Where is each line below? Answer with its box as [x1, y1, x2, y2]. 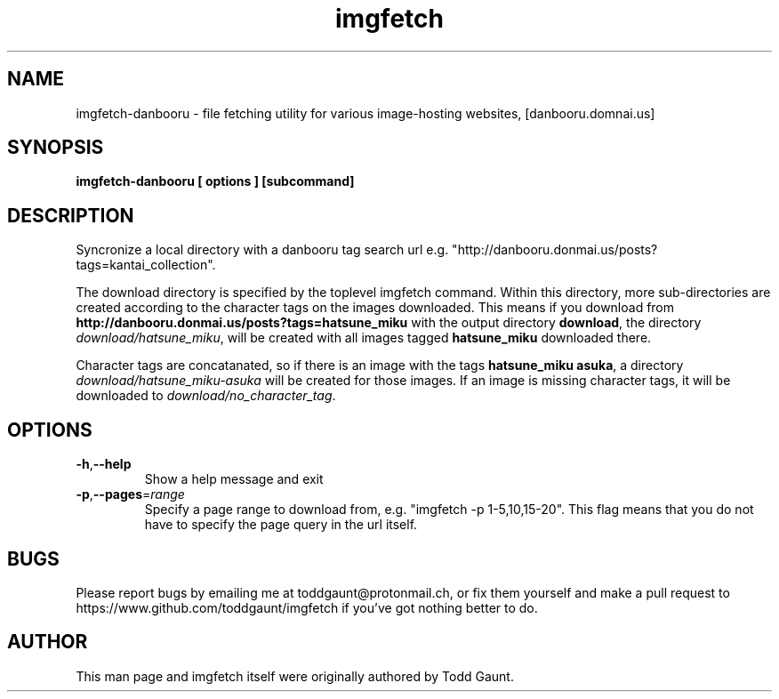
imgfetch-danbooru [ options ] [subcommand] [76, 173, 355, 189]
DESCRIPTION [7, 204, 134, 227]
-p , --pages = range [76, 486, 185, 502]
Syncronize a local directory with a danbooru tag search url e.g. [76, 242, 449, 258]
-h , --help [76, 456, 132, 472]
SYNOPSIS [7, 136, 104, 159]
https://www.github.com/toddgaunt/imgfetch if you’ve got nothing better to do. [76, 599, 538, 615]
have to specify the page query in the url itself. [144, 517, 418, 533]
